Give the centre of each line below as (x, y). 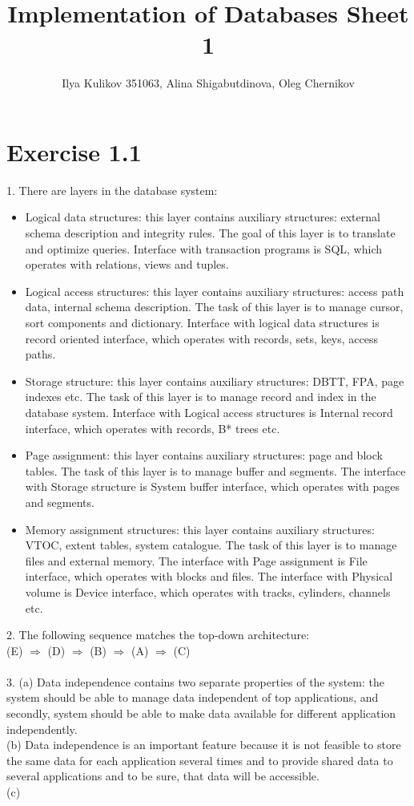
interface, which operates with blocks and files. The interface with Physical (209, 576)
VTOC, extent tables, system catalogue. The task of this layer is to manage (211, 545)
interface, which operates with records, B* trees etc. (153, 428)
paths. (40, 354)
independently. (42, 729)
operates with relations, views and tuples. (127, 264)
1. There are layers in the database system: (112, 190)
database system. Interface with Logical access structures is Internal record (209, 412)
